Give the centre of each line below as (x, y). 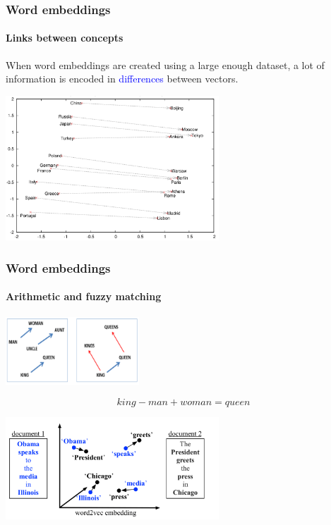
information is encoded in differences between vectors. (122, 79)
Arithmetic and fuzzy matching (84, 296)
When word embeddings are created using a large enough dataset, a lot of (165, 64)
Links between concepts (65, 38)
